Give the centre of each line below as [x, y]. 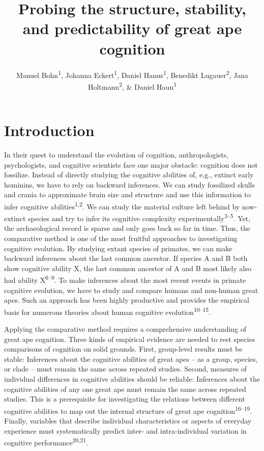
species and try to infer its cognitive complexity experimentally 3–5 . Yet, [139, 217]
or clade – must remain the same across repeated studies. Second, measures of [126, 369]
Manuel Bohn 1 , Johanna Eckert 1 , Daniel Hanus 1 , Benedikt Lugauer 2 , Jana [132, 74]
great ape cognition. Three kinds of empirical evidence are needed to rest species [130, 339]
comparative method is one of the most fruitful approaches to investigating [121, 238]
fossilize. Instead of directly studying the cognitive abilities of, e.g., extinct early [129, 175]
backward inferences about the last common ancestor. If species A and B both [126, 258]
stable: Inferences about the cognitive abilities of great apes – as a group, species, [131, 359]
